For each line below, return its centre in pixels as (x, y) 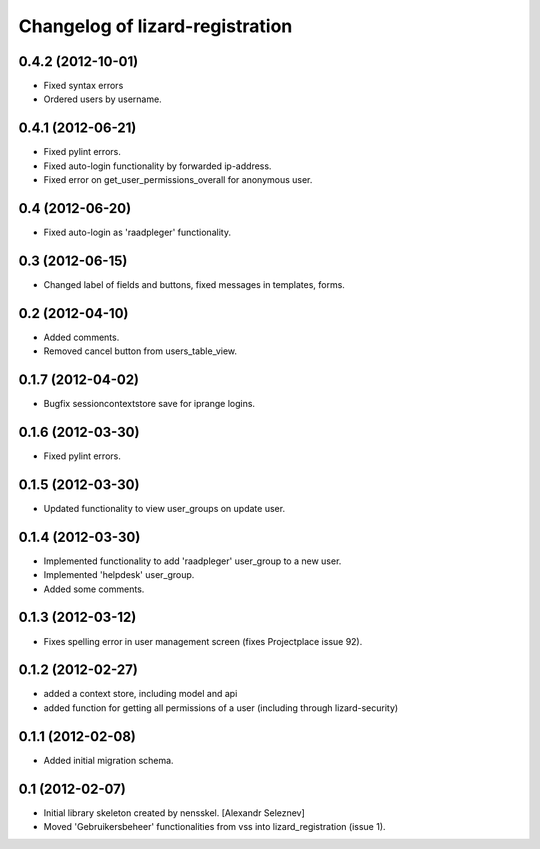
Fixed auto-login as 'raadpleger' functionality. (137, 232)
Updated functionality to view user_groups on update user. (164, 508)
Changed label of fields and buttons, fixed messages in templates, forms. (194, 284)
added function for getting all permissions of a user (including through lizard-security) (221, 707)
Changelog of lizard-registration (155, 26)
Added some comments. (94, 589)
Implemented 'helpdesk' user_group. (119, 575)
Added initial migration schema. (108, 760)
